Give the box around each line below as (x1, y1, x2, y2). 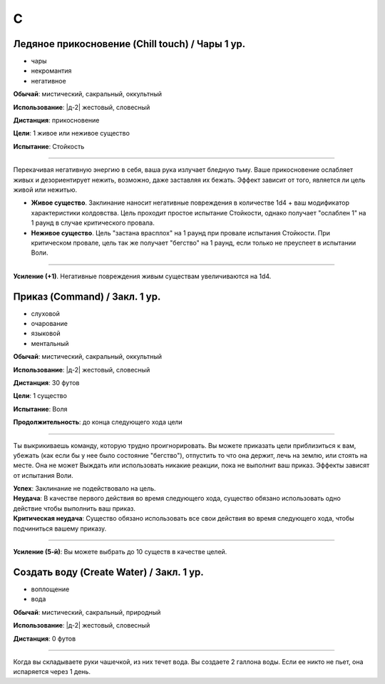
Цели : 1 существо (13, 392, 68, 400)
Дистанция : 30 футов (13, 378, 80, 387)
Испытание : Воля (13, 404, 68, 413)
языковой (31, 329, 61, 338)
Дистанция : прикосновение (13, 116, 100, 125)
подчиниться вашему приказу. (13, 524, 107, 533)
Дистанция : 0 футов (13, 634, 76, 643)
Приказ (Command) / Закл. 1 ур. (13, 290, 161, 302)
